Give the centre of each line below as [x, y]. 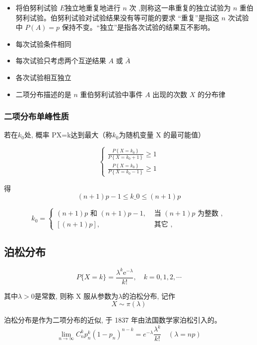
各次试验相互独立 [43, 77]
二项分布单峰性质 [36, 116]
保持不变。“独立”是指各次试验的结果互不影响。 [138, 27]
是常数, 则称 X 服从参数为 [76, 295]
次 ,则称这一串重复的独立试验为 [180, 7]
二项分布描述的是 [43, 94]
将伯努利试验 [36, 7]
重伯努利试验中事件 [111, 94]
